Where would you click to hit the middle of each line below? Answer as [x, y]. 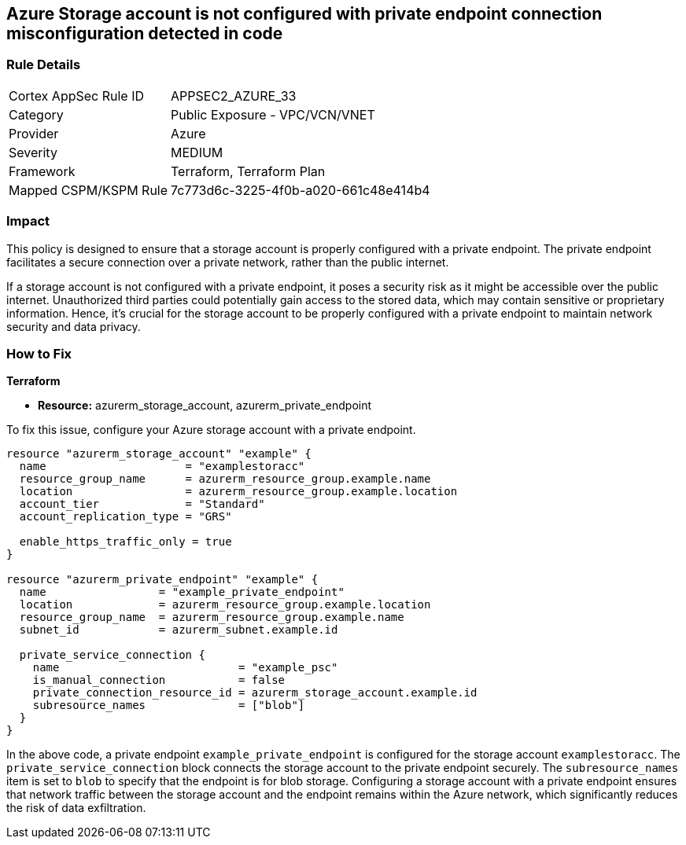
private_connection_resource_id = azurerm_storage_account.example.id [255, 693]
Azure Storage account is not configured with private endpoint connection [304, 14]
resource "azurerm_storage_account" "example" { [159, 454]
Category [36, 114]
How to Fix [39, 353]
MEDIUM [197, 152]
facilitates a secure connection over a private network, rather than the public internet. [228, 262]
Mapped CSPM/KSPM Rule [89, 190]
